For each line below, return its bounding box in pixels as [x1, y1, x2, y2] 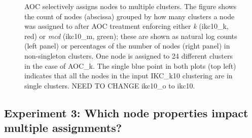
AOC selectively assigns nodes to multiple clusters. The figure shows [24, 1, 237, 11]
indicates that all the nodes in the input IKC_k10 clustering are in [24, 70, 233, 81]
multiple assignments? [4, 120, 122, 135]
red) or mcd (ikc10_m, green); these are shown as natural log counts [24, 30, 237, 41]
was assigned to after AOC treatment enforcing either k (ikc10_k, [24, 21, 229, 31]
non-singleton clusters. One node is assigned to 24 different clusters [24, 50, 233, 61]
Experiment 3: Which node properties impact [4, 105, 248, 120]
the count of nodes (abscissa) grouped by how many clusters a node [24, 11, 235, 21]
